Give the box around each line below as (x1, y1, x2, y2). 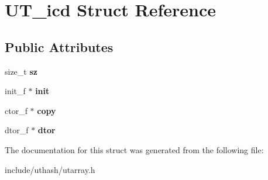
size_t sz (5, 65, 37, 77)
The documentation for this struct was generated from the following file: (5, 143, 264, 155)
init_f (5, 85, 26, 97)
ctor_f (5, 104, 28, 116)
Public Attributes (5, 37, 114, 56)
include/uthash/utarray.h (5, 163, 95, 175)
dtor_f (5, 124, 29, 136)
